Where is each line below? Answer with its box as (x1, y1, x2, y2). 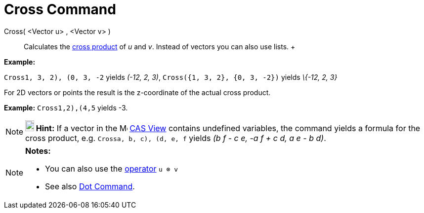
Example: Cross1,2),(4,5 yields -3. (4, 103, 128, 112)
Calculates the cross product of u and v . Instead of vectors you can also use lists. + (24, 42, 296, 51)
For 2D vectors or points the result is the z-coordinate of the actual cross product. (4, 88, 271, 97)
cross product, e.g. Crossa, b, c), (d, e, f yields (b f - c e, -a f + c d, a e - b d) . (25, 133, 326, 143)
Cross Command (4, 1, 116, 18)
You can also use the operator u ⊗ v (45, 163, 178, 174)
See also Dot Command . (45, 181, 135, 191)
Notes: (25, 145, 51, 156)
